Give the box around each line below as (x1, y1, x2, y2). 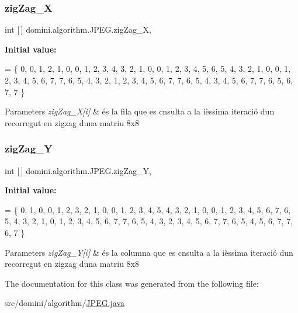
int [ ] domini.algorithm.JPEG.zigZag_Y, (5, 164, 151, 176)
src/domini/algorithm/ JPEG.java (5, 297, 125, 309)
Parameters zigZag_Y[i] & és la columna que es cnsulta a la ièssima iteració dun (5, 246, 293, 258)
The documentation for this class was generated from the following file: (5, 277, 259, 289)
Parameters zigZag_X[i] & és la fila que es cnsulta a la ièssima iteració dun (5, 105, 275, 117)
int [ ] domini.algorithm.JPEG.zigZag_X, (5, 23, 151, 36)
